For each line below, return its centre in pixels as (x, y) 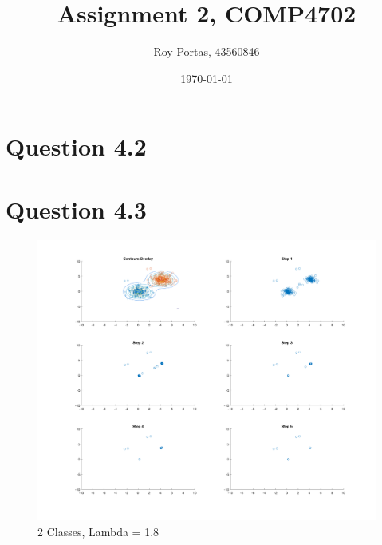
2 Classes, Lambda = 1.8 (98, 531)
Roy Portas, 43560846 (207, 51)
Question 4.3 (76, 209)
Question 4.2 (76, 146)
